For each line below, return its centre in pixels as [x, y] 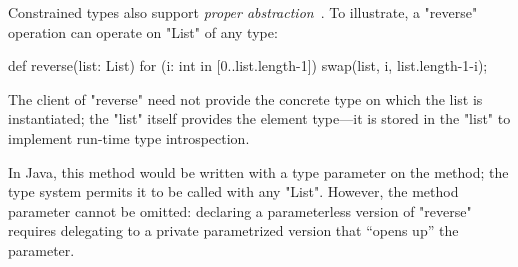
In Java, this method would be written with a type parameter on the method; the [258, 171]
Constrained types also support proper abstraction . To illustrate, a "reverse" [243, 12]
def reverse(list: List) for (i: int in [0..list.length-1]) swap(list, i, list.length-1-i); [248, 65]
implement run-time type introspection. [129, 137]
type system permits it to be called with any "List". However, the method [233, 191]
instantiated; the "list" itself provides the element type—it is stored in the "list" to [259, 118]
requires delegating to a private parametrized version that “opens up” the [233, 230]
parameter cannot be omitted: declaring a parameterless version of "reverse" [240, 210]
